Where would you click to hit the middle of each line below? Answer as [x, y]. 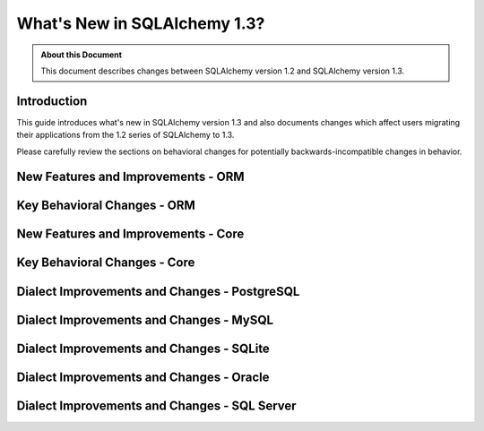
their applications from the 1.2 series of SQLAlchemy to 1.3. [125, 135]
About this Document [82, 55]
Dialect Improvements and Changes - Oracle [143, 377]
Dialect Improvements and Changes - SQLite [143, 348]
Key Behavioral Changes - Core [106, 263]
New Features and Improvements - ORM [131, 177]
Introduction [52, 101]
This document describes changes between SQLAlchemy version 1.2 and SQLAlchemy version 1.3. [223, 71]
